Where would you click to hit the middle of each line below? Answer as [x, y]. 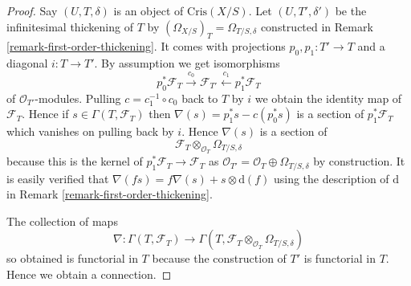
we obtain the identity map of [328, 98]
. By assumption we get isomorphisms [187, 63]
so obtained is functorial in [72, 258]
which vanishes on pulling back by [90, 131]
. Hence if [45, 114]
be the [351, 10]
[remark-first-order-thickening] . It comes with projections [146, 46]
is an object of [149, 10]
